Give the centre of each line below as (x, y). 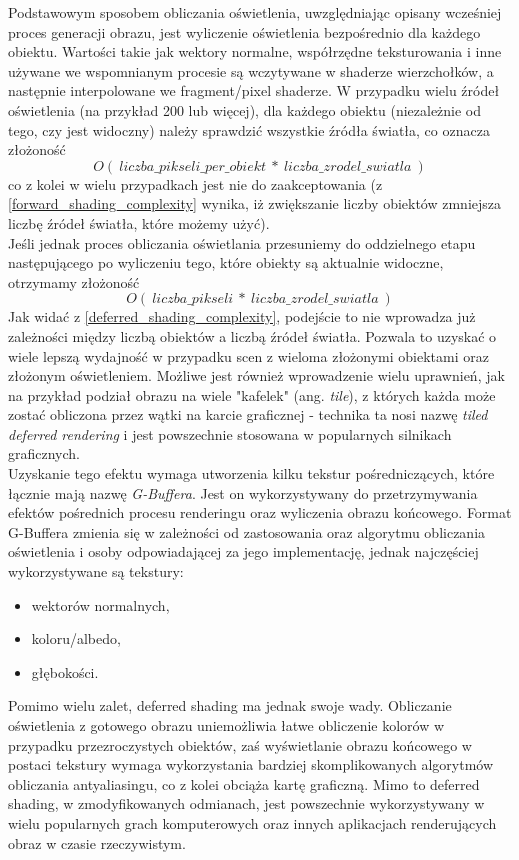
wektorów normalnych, (100, 604)
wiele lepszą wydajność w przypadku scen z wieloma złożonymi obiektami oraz (248, 355)
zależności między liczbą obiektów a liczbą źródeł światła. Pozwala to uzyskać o (252, 335)
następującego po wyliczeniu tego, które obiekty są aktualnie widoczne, (226, 262)
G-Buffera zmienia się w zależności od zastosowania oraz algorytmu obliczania (247, 531)
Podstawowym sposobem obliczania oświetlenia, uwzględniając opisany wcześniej (255, 12)
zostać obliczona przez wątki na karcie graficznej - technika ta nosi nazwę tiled (248, 414)
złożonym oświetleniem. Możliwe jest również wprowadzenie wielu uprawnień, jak (256, 375)
